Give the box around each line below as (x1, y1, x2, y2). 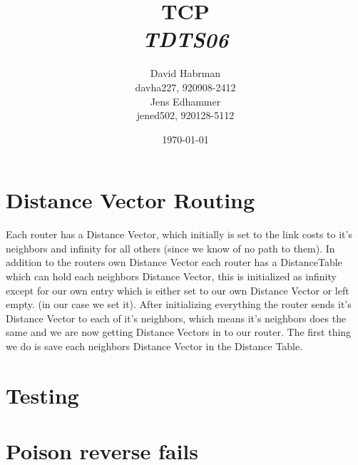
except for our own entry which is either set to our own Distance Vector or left (6, 282, 349, 297)
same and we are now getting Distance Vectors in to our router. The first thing (6, 325, 352, 339)
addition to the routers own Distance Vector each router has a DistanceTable (6, 255, 342, 270)
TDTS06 (142, 24, 229, 54)
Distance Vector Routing (6, 185, 255, 215)
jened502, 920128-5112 (136, 108, 235, 123)
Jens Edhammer (150, 93, 221, 108)
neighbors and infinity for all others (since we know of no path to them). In (6, 240, 335, 255)
